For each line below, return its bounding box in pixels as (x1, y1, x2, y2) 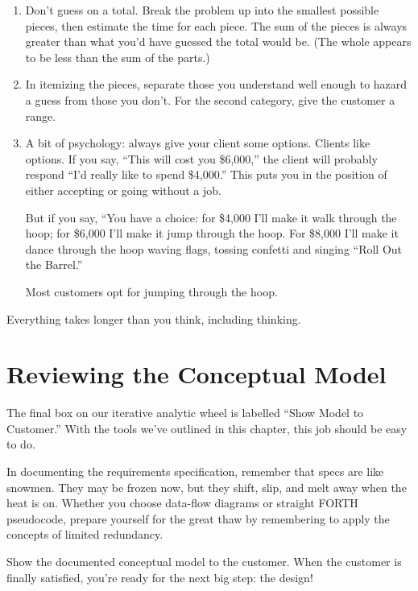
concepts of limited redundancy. (6, 526, 163, 543)
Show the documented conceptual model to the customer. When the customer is (6, 552, 402, 569)
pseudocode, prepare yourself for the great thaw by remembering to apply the (6, 510, 390, 527)
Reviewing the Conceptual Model (6, 357, 387, 391)
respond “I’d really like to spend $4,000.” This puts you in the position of (25, 166, 387, 183)
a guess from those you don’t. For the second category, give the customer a (25, 91, 395, 108)
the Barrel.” (25, 256, 83, 273)
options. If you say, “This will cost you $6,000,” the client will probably (25, 150, 378, 167)
